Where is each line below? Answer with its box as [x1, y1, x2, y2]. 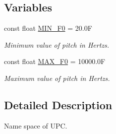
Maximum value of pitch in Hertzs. [4, 72, 110, 83]
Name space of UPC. [4, 120, 67, 131]
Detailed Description [4, 97, 113, 112]
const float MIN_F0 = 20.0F [4, 23, 92, 33]
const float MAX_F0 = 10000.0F [4, 56, 106, 67]
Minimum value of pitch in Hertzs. [4, 39, 110, 50]
